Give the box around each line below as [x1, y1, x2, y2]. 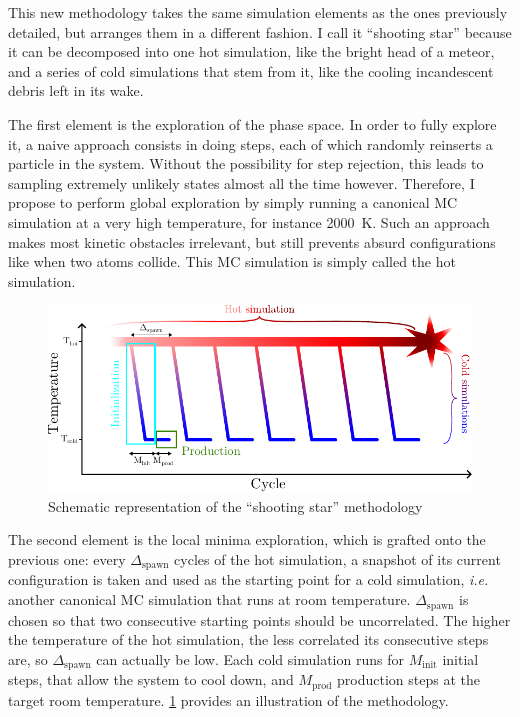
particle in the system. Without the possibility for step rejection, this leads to [8, 153, 484, 174]
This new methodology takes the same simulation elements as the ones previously [8, 2, 508, 22]
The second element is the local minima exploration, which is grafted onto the [8, 529, 486, 550]
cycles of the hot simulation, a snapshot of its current [174, 549, 501, 570]
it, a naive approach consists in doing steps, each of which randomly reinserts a [8, 133, 493, 154]
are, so [8, 648, 48, 669]
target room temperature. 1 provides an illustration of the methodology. [8, 689, 449, 710]
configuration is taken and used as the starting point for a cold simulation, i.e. [8, 569, 489, 590]
